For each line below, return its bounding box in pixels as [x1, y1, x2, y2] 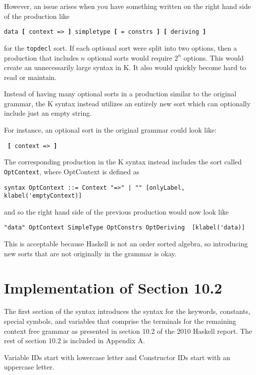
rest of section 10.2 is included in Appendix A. [4, 335, 145, 346]
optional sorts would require [87, 52, 172, 63]
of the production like [4, 10, 70, 21]
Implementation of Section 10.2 [4, 277, 222, 298]
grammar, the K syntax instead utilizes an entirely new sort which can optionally [4, 98, 251, 108]
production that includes [4, 52, 79, 63]
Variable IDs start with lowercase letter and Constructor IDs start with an [4, 352, 230, 362]
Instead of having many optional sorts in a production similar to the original [4, 88, 237, 99]
